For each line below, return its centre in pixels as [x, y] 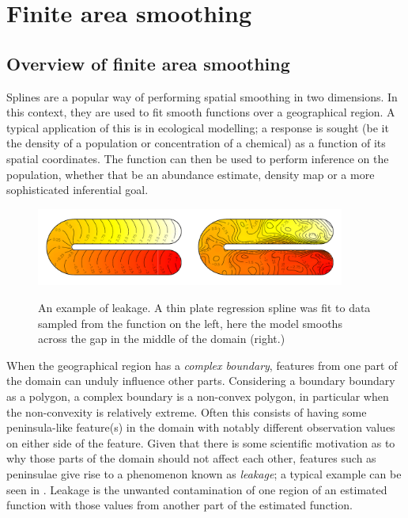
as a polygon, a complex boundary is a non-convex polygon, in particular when [198, 396]
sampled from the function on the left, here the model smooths [190, 323]
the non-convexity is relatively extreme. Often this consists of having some [187, 411]
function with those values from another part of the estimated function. [179, 505]
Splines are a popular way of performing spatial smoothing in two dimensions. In [202, 96]
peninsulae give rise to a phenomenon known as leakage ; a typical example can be [204, 474]
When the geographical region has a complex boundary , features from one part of [202, 365]
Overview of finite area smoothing [148, 63]
